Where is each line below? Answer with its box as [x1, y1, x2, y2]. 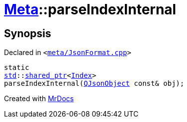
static [4, 63, 29, 72]
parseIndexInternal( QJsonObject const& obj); [4, 79, 185, 88]
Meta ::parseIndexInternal [4, 1, 177, 18]
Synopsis [4, 27, 51, 40]
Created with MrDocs [4, 94, 74, 103]
